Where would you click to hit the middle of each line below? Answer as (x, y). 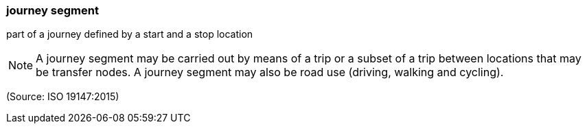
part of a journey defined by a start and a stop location (130, 34)
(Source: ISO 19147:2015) (63, 97)
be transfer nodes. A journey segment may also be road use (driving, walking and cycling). (270, 72)
